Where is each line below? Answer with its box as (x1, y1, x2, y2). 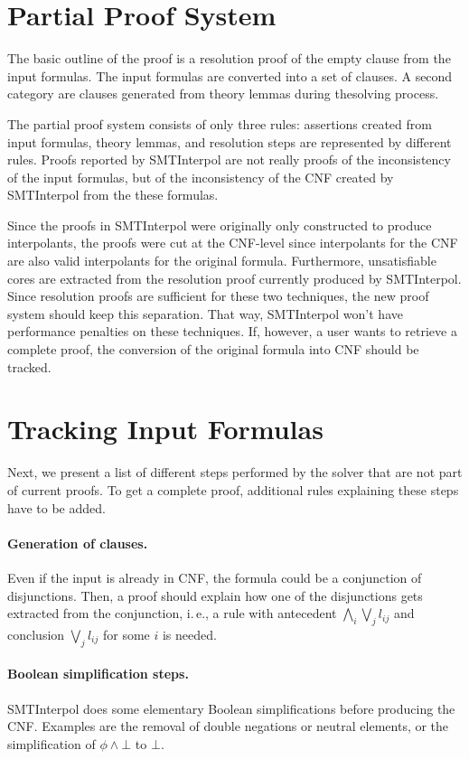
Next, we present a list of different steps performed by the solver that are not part (7, 463, 463, 482)
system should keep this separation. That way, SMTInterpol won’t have (7, 304, 403, 323)
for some (102, 624, 150, 643)
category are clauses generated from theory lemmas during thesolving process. (7, 84, 439, 103)
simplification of (7, 734, 96, 753)
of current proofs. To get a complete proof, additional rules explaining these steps (7, 480, 459, 499)
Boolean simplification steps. (7, 664, 189, 683)
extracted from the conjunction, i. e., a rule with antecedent (7, 604, 337, 623)
